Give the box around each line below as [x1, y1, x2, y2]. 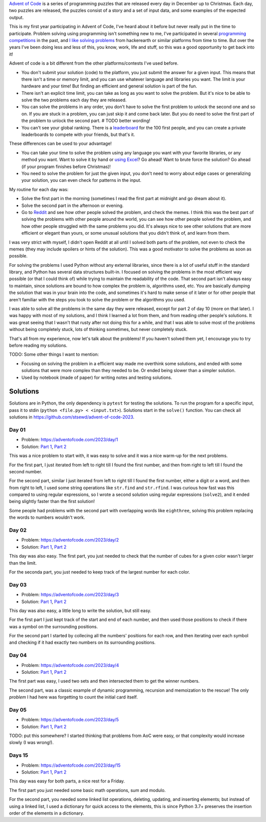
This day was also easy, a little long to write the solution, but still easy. [9, 608, 152, 614]
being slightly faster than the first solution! [9, 498, 95, 504]
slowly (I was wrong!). [9, 740, 54, 745]
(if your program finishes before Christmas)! [21, 164, 111, 169]
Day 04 [9, 652, 27, 659]
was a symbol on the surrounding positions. [9, 623, 98, 629]
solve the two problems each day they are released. [21, 97, 127, 103]
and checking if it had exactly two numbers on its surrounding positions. [9, 640, 156, 646]
